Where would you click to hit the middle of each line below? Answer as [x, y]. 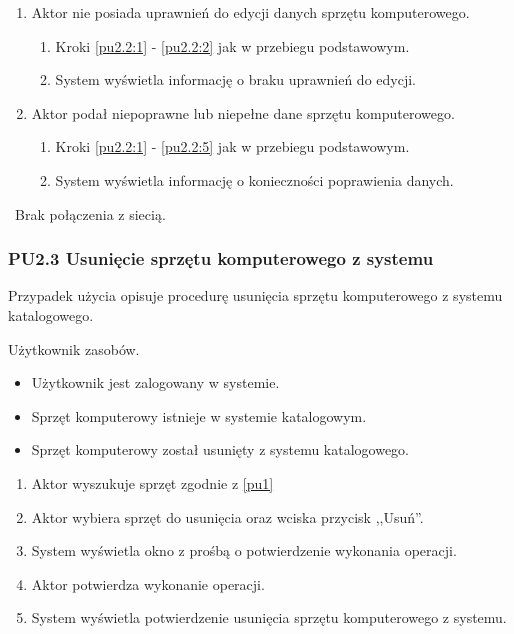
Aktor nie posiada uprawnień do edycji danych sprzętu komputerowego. [250, 12]
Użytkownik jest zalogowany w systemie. [155, 382]
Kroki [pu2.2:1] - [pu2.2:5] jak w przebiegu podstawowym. [232, 146]
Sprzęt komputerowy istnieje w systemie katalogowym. [199, 415]
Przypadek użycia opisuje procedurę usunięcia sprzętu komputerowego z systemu [255, 295]
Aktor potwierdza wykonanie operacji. [148, 583]
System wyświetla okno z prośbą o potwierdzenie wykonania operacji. [244, 550]
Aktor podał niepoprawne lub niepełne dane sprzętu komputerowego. [243, 112]
